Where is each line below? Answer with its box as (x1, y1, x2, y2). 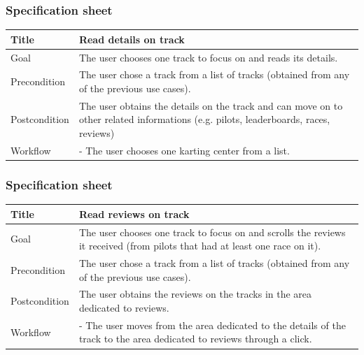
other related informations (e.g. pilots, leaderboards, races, (78, 112, 330, 126)
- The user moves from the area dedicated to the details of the (78, 317, 346, 332)
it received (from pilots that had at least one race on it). (78, 238, 321, 253)
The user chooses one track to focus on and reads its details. (78, 50, 338, 64)
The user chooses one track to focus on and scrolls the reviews (78, 224, 346, 239)
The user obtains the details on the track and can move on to (78, 98, 343, 113)
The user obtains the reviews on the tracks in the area (78, 287, 312, 301)
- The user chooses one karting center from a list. (78, 143, 290, 157)
